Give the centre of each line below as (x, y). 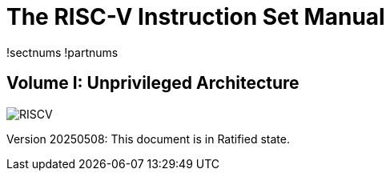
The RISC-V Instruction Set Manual (196, 17)
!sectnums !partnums (62, 52)
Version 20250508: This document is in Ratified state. (148, 139)
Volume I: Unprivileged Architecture (153, 83)
